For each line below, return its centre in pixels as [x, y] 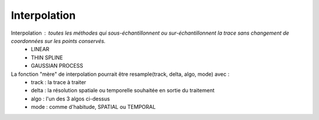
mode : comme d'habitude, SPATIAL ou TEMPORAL [93, 107]
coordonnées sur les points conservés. [58, 41]
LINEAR [40, 49]
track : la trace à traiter [59, 82]
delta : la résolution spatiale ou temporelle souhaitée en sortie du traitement [123, 91]
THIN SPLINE [47, 57]
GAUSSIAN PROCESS [57, 66]
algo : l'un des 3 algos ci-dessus [71, 99]
